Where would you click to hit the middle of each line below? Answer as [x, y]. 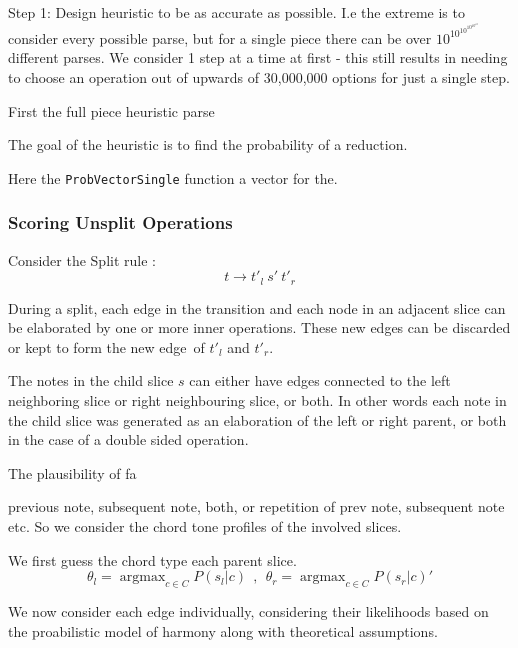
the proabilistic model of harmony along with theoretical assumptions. [223, 630]
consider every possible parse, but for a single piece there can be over [220, 37]
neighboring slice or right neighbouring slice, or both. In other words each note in [257, 400]
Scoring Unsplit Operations [120, 222]
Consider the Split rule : [82, 259]
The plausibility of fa [72, 472]
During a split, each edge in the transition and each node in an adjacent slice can [257, 307]
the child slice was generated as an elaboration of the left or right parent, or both [257, 419]
